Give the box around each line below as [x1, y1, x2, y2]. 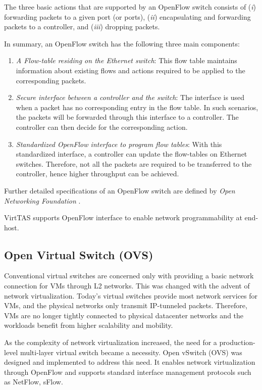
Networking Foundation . [4, 195, 81, 206]
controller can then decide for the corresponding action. [16, 121, 188, 132]
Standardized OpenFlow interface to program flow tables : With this [16, 138, 222, 149]
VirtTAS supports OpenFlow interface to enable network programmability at [4, 212, 242, 223]
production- [219, 337, 255, 348]
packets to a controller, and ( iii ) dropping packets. [4, 21, 160, 32]
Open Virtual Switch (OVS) [4, 247, 153, 262]
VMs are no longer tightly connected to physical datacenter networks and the [4, 310, 244, 320]
